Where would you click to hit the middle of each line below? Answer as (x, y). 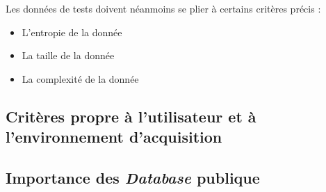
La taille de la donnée (68, 55)
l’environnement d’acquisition (114, 137)
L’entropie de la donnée (72, 32)
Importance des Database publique (133, 177)
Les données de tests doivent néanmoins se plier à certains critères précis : (163, 8)
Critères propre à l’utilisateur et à (131, 116)
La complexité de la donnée (80, 78)
